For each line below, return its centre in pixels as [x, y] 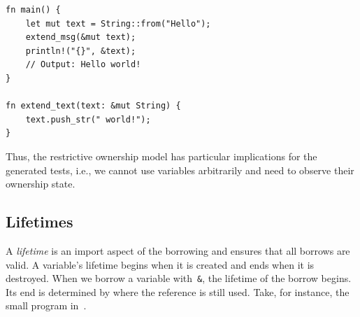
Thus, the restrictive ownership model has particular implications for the [161, 156]
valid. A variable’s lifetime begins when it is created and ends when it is [160, 264]
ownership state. [41, 184]
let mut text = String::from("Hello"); [118, 23]
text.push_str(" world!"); [88, 119]
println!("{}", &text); [81, 51]
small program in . [46, 305]
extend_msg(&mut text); [81, 37]
